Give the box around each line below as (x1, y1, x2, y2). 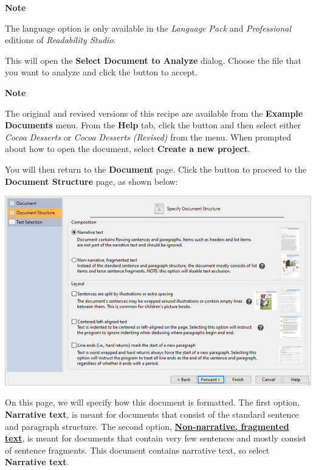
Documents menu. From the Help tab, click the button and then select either (5, 119, 301, 131)
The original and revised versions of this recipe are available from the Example (5, 106, 303, 119)
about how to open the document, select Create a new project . (5, 142, 250, 155)
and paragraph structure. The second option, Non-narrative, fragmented (5, 420, 289, 432)
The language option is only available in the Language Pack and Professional (5, 21, 292, 34)
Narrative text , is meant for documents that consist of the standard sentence (5, 407, 299, 420)
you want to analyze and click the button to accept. (5, 66, 197, 78)
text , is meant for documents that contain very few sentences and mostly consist (5, 432, 307, 444)
